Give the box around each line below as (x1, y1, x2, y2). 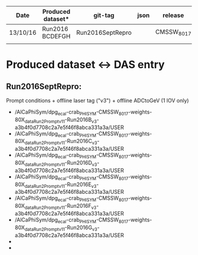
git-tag (93, 11, 115, 19)
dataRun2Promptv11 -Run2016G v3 (24, 224, 97, 232)
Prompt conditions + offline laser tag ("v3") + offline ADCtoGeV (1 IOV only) (6, 97, 189, 104)
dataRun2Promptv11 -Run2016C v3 (24, 138, 97, 146)
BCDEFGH (42, 32, 71, 40)
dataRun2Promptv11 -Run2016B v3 (24, 116, 97, 124)
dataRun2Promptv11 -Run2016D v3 (24, 159, 97, 167)
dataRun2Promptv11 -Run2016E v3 (24, 181, 97, 189)
